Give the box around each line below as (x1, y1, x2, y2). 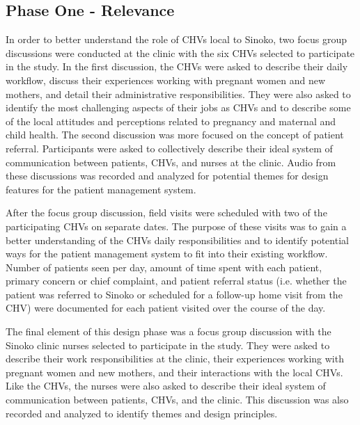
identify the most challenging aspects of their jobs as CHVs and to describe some (6, 100, 351, 115)
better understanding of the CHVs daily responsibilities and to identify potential (6, 232, 349, 247)
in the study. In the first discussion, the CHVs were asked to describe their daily (6, 59, 348, 74)
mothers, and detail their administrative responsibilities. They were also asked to (6, 86, 351, 101)
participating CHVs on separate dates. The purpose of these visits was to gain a (6, 218, 347, 233)
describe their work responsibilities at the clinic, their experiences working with (6, 351, 344, 366)
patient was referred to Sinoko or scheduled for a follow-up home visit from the (6, 287, 343, 301)
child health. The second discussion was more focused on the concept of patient (6, 127, 344, 142)
